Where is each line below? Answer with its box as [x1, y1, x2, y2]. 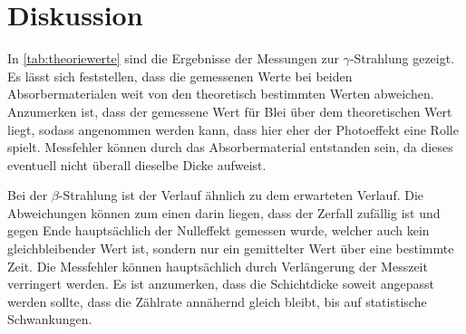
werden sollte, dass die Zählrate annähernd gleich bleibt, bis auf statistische [7, 291, 427, 310]
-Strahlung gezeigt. [349, 49, 455, 68]
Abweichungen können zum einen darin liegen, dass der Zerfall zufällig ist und [7, 203, 441, 222]
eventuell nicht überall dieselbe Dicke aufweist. [7, 155, 267, 174]
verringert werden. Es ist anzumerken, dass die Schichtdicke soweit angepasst [7, 274, 435, 293]
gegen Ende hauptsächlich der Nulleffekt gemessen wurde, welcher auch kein [7, 221, 430, 240]
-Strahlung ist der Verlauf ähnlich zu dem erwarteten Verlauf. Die [58, 186, 424, 205]
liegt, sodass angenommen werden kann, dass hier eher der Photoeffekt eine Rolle [7, 119, 459, 138]
